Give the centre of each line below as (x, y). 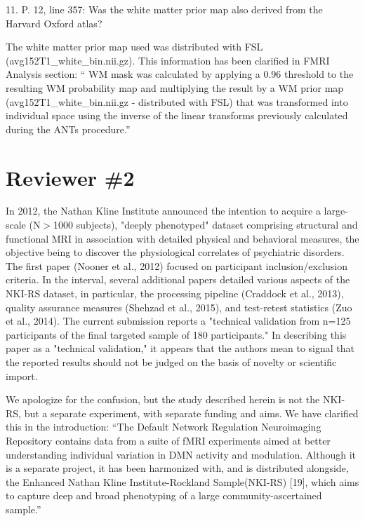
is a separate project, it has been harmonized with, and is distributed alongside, (177, 468)
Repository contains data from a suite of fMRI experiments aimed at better (168, 440)
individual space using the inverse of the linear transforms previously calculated (177, 115)
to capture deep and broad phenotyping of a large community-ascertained (164, 495)
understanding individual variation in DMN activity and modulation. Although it (181, 454)
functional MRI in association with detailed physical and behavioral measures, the (182, 238)
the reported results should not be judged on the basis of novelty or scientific (171, 362)
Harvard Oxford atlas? (54, 23)
